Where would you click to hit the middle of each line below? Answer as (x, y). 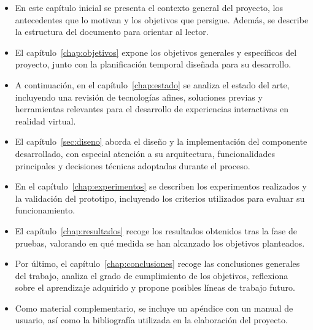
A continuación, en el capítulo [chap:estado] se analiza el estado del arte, (152, 84)
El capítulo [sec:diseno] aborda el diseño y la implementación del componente (161, 141)
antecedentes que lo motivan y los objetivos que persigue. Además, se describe (162, 19)
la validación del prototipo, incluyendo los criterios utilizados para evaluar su (160, 198)
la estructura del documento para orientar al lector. (112, 32)
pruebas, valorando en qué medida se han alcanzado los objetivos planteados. (160, 243)
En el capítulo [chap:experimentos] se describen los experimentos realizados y (161, 186)
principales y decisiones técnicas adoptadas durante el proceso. (133, 165)
